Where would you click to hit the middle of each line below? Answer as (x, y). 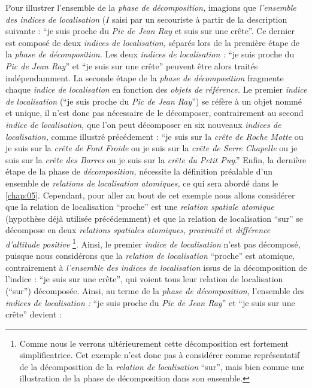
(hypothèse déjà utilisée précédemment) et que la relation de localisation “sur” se (155, 218)
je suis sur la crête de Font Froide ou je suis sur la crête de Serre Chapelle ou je (152, 148)
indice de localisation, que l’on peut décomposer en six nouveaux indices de (143, 124)
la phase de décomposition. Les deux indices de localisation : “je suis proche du (150, 54)
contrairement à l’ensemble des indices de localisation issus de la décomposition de (156, 267)
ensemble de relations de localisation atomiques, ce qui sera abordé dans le (142, 183)
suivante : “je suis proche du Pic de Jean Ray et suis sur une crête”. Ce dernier (150, 31)
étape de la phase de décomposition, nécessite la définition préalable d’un (139, 171)
